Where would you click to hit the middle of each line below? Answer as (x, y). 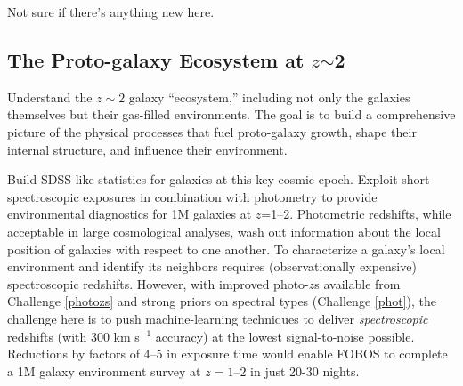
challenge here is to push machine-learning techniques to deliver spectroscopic (218, 318)
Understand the (50, 96)
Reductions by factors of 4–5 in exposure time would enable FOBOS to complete (227, 354)
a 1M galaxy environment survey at (104, 370)
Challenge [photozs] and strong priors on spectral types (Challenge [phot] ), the (222, 301)
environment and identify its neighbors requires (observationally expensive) (212, 266)
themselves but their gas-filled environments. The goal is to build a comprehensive (231, 114)
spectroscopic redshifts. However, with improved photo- (158, 283)
